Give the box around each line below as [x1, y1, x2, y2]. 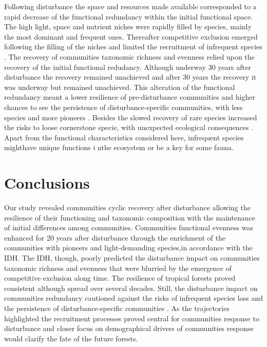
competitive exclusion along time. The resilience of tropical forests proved [4, 272, 236, 283]
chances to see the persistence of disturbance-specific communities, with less [4, 101, 243, 112]
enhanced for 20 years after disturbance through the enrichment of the [4, 232, 225, 243]
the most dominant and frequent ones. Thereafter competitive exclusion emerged [4, 31, 258, 42]
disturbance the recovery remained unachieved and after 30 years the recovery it [4, 71, 257, 82]
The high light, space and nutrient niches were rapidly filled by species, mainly [4, 21, 252, 32]
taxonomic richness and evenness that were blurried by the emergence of [4, 262, 232, 273]
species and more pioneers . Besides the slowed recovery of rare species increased [4, 112, 257, 122]
